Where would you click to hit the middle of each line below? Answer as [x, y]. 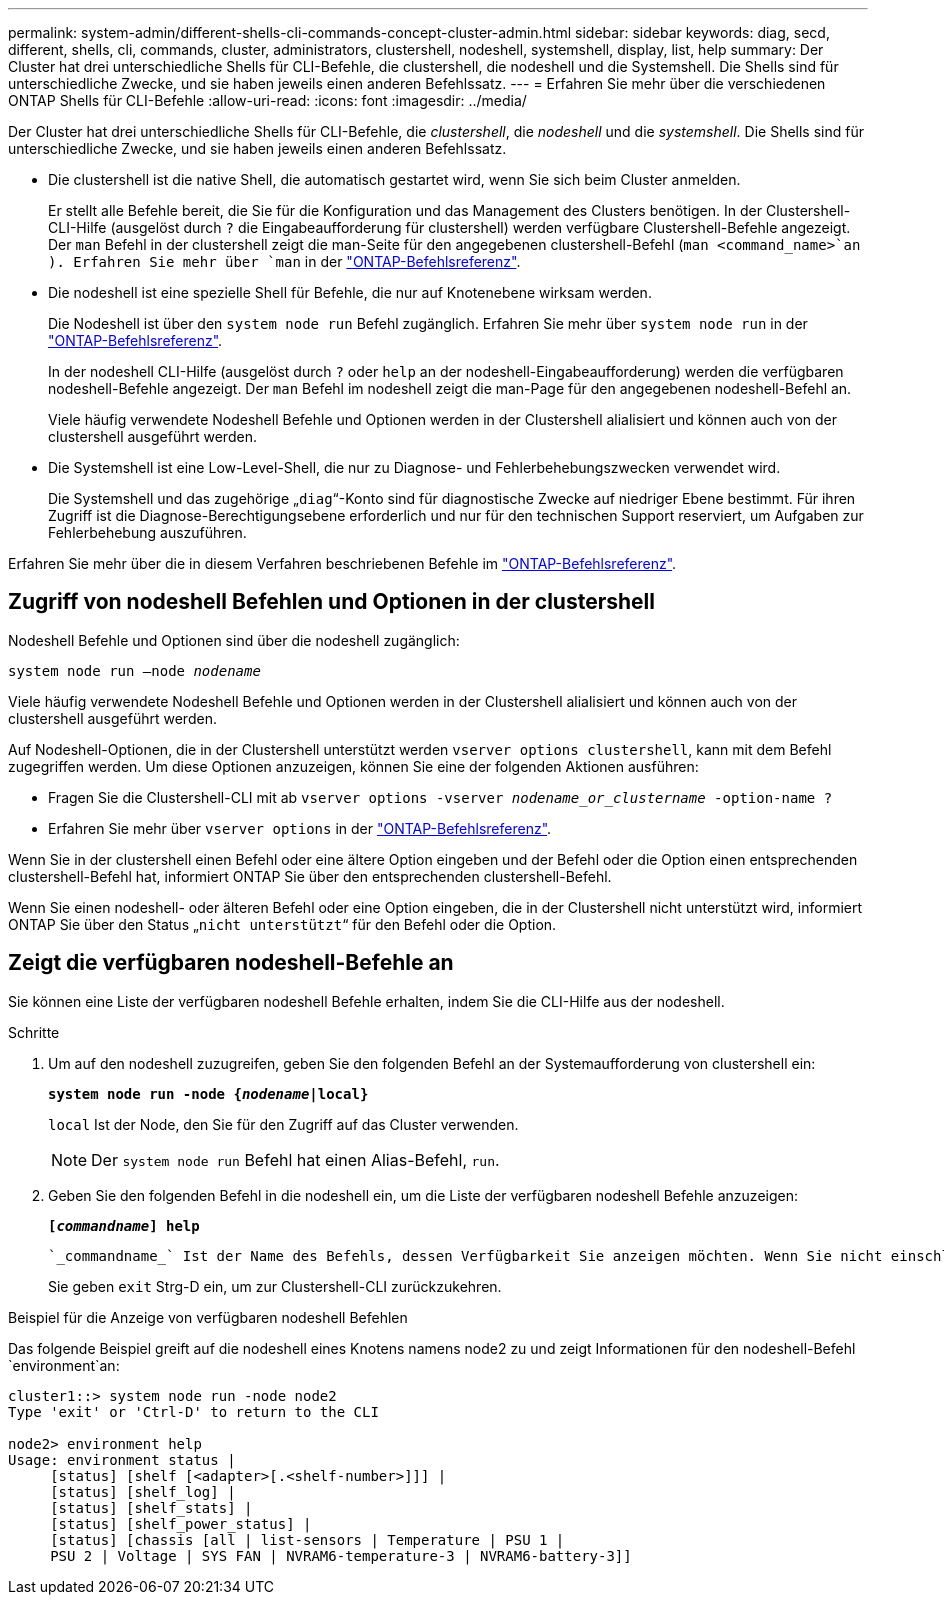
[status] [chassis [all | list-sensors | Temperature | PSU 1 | [307, 1539]
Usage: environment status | [122, 1459]
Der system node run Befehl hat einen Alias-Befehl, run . [295, 1159]
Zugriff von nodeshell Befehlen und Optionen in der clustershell [331, 602]
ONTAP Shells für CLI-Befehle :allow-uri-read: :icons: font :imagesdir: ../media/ [267, 100]
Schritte [34, 1032]
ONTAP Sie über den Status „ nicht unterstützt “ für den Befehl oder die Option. [282, 924]
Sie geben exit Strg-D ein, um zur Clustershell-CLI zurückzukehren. [275, 1286]
